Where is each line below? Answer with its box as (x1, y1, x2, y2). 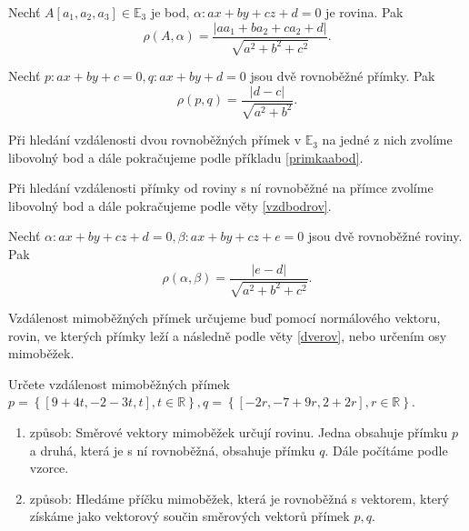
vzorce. (29, 458, 69, 477)
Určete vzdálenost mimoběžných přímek (8, 374, 230, 393)
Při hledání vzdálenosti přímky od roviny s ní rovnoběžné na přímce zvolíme (8, 178, 434, 197)
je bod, (150, 3, 190, 21)
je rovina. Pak (325, 3, 404, 21)
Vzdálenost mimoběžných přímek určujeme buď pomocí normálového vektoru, (8, 308, 441, 327)
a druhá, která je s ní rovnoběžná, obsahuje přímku (29, 440, 315, 459)
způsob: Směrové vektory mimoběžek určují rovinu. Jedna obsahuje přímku (29, 423, 448, 442)
